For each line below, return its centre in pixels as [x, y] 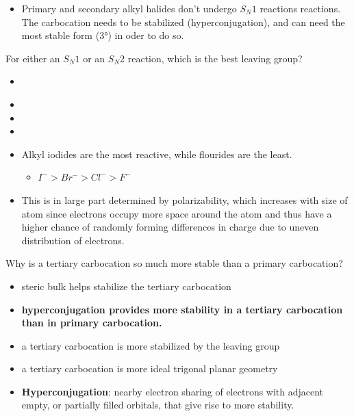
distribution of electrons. [73, 240]
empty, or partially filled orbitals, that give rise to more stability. [158, 405]
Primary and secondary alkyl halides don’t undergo [129, 8]
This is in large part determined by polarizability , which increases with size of [185, 199]
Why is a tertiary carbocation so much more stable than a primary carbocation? [174, 263]
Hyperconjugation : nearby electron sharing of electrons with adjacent [173, 391]
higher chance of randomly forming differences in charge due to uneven [170, 227]
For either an [33, 58]
